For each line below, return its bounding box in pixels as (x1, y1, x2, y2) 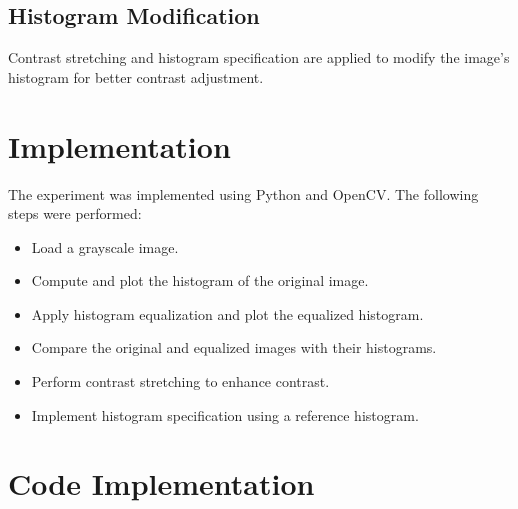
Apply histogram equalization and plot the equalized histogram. (31, 303, 424, 324)
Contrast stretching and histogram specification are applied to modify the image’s (8, 47, 510, 68)
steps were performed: (8, 203, 142, 224)
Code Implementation (8, 463, 315, 504)
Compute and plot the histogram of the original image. (31, 270, 369, 291)
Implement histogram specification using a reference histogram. (31, 404, 419, 425)
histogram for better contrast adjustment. (8, 66, 264, 87)
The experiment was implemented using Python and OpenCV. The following (8, 183, 479, 204)
